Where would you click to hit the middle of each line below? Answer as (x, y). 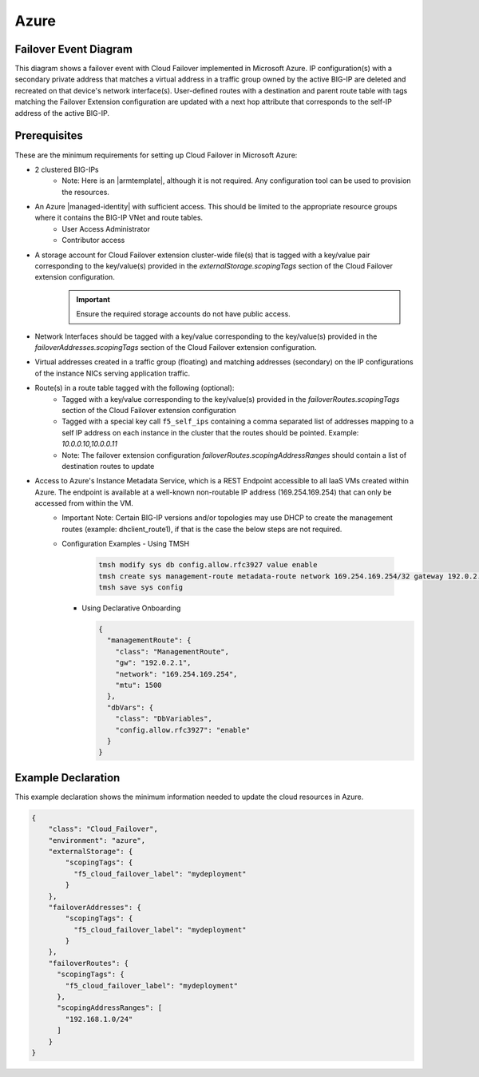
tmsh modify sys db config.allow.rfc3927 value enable (208, 565)
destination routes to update (108, 466)
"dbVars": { (130, 707)
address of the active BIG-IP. (62, 113)
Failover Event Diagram (74, 49)
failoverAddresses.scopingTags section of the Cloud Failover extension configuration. (176, 347)
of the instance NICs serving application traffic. (113, 373)
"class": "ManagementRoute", (172, 652)
